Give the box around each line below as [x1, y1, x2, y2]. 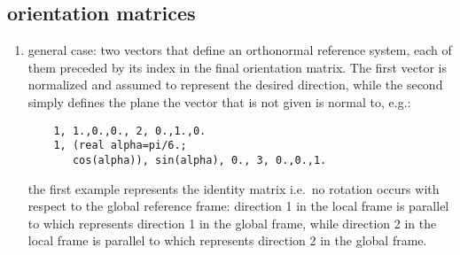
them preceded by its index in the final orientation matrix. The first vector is [27, 58, 447, 76]
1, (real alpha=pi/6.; [53, 139, 187, 152]
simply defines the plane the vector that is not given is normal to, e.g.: [27, 92, 411, 111]
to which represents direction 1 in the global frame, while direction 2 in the [27, 213, 437, 232]
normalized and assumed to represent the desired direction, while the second [27, 75, 443, 94]
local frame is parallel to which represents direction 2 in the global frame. [27, 231, 427, 250]
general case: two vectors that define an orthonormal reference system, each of [27, 41, 452, 59]
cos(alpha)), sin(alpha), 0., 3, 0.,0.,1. [72, 153, 327, 166]
